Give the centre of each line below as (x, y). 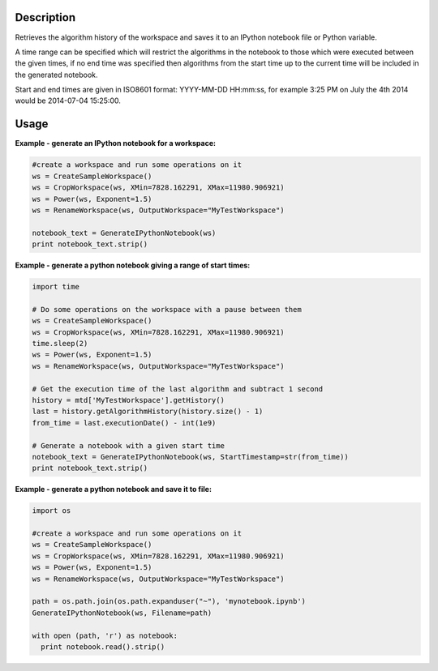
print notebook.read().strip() (103, 647)
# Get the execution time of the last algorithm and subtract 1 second (178, 389)
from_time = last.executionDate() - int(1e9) (124, 423)
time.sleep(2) (60, 344)
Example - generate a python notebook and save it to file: (114, 489)
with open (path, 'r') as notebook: (105, 635)
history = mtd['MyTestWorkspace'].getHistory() (128, 400)
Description (45, 17)
